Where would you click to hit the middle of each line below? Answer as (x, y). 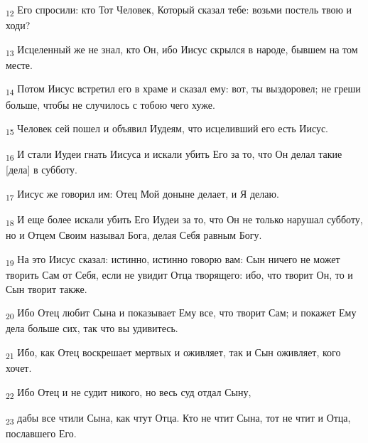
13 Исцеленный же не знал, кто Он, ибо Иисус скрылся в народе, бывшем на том (182, 50)
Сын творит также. (47, 288)
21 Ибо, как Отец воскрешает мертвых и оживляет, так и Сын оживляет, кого (173, 353)
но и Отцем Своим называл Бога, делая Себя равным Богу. (134, 235)
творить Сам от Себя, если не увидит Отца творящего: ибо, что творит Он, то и (179, 274)
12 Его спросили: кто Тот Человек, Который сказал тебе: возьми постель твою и (179, 10)
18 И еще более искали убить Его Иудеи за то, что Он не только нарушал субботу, (184, 220)
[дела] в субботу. (42, 170)
